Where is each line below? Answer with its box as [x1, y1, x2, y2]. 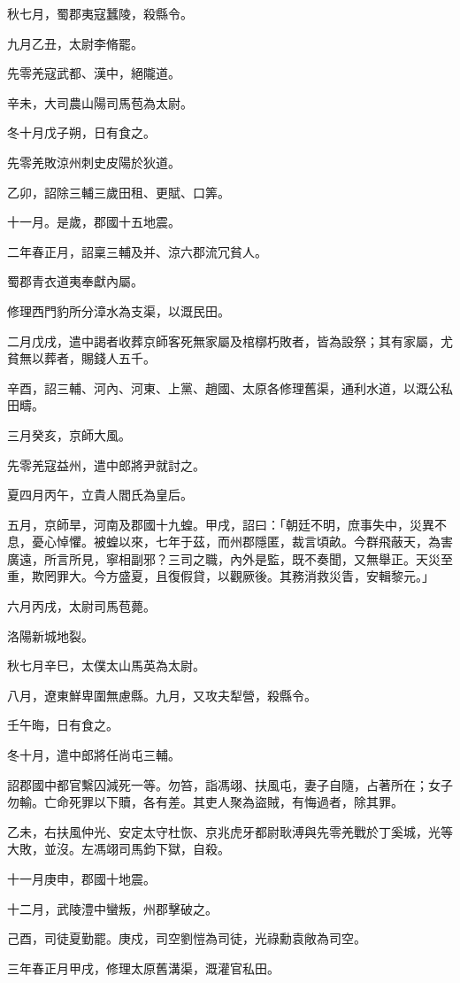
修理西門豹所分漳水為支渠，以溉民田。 [7, 301, 230, 320]
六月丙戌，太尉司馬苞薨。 [7, 597, 156, 615]
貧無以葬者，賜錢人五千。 [7, 349, 156, 368]
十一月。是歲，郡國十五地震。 [7, 213, 180, 231]
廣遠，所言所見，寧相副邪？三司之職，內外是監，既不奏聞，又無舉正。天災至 [7, 549, 453, 568]
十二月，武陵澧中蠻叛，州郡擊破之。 [7, 899, 218, 917]
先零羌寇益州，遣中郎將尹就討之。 [7, 455, 205, 474]
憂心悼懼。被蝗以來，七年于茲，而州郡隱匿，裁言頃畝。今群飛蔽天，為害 [31, 532, 453, 551]
